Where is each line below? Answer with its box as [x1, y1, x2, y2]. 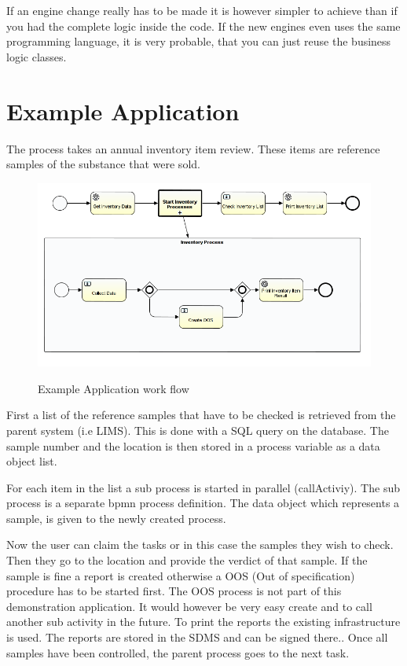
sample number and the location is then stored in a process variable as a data [6, 437, 380, 454]
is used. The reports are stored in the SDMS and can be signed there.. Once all [6, 629, 388, 646]
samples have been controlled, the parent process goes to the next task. [6, 644, 350, 660]
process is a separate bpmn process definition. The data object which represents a [6, 495, 400, 511]
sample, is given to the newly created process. [6, 510, 226, 526]
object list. [6, 453, 57, 469]
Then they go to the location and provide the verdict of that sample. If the [6, 552, 368, 568]
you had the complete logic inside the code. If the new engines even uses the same [6, 17, 401, 34]
